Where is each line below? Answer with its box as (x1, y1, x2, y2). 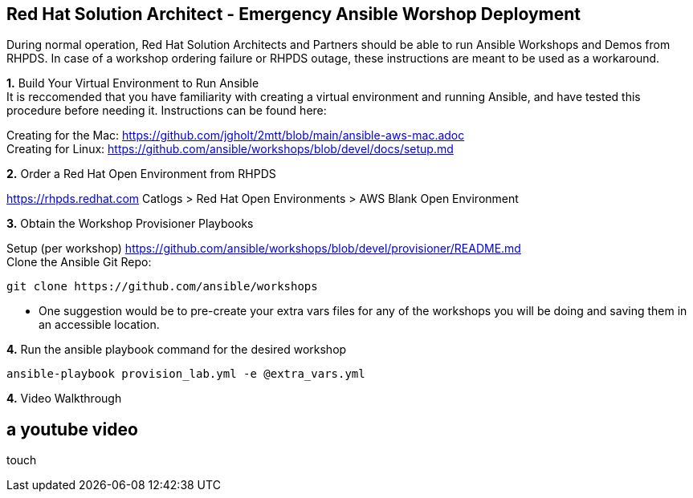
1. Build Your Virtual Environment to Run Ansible (6, 76, 259, 91)
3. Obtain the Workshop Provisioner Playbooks (6, 217, 254, 231)
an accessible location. (39, 318, 160, 332)
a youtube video (6, 419, 138, 439)
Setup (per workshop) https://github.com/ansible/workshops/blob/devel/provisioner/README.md (6, 241, 521, 256)
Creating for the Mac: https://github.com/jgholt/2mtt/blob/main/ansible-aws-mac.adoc (6, 128, 465, 143)
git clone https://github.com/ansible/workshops (6, 280, 318, 294)
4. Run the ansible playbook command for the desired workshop (6, 342, 347, 357)
